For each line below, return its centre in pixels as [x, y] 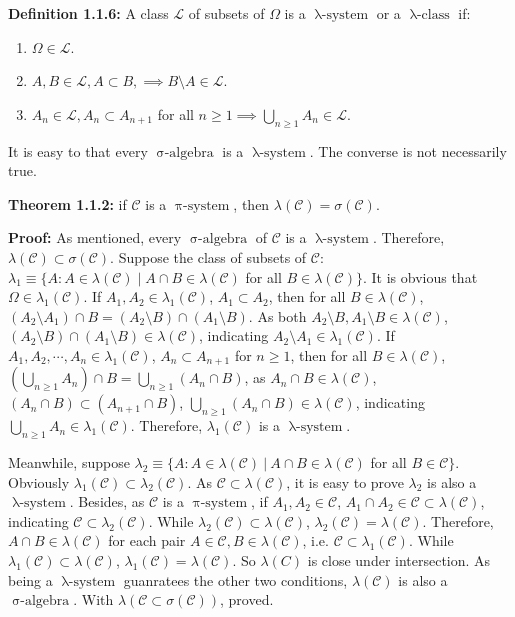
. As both [277, 315]
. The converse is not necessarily [408, 150]
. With [93, 599]
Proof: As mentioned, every [95, 237]
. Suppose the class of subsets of [208, 256]
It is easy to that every [78, 150]
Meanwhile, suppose [69, 461]
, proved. [247, 599]
